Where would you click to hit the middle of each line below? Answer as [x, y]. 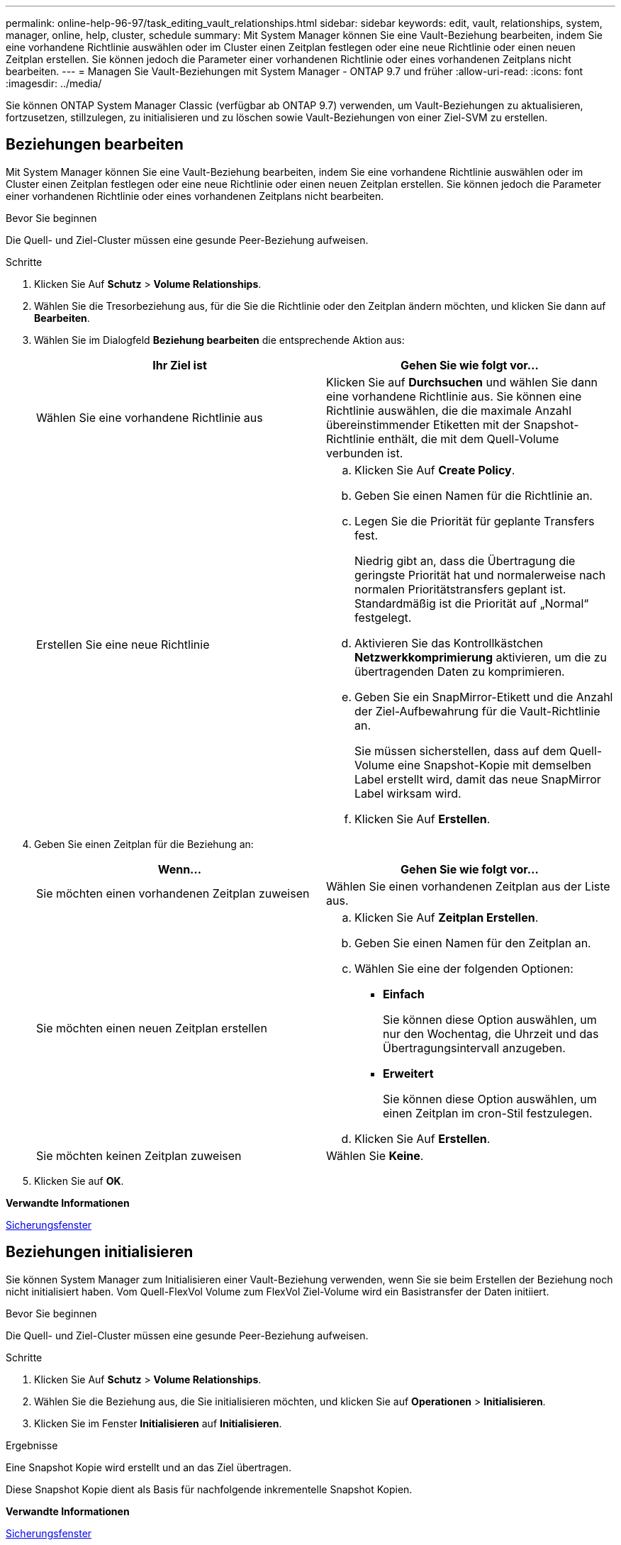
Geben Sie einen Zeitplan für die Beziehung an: [144, 844]
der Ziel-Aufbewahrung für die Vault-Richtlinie [477, 711]
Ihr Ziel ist [180, 365]
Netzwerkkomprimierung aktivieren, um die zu [481, 657]
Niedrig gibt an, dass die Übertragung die [465, 560]
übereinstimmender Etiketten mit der [423, 424]
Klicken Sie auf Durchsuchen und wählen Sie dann [462, 382]
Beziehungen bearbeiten [95, 145]
